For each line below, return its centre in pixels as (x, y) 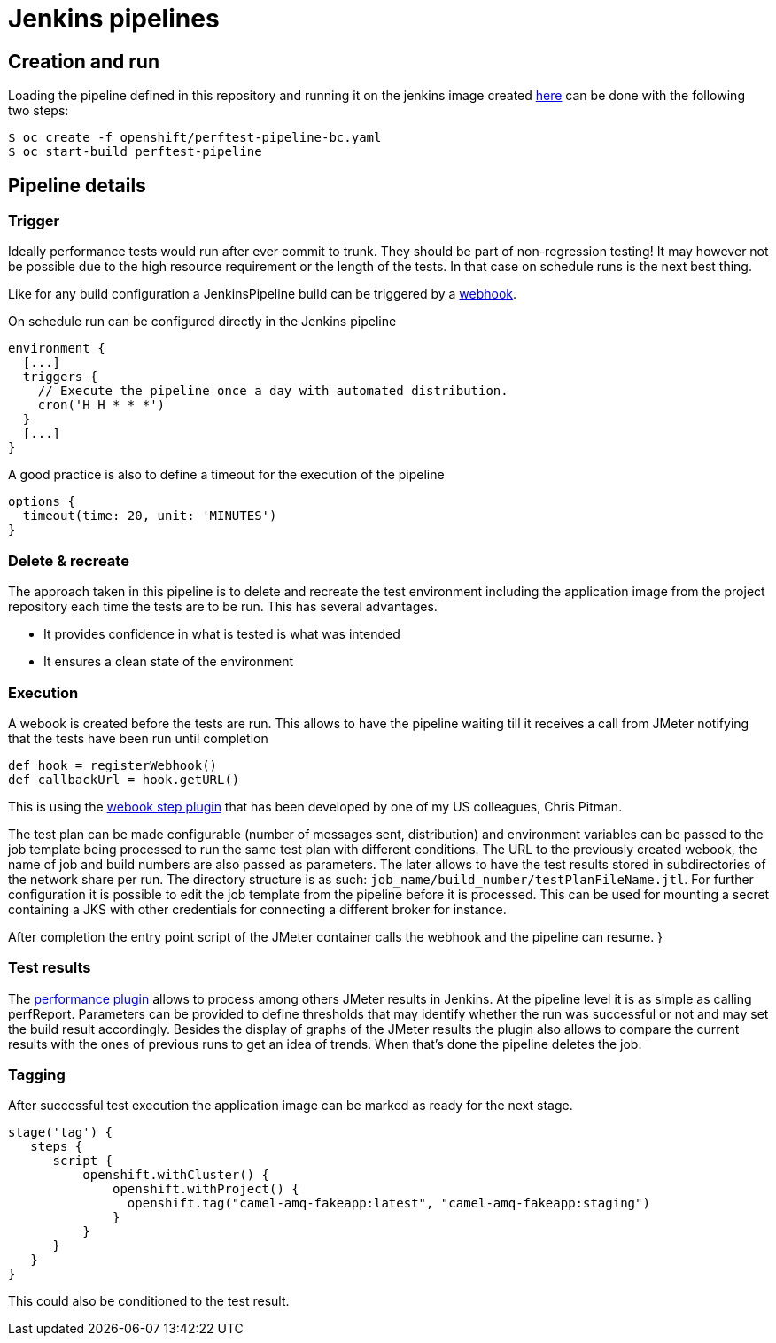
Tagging (37, 1075)
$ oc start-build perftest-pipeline (135, 152)
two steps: (39, 111)
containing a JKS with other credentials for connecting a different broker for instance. (257, 909)
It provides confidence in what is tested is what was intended (222, 634)
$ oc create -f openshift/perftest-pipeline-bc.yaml (195, 138)
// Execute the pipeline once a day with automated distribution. (273, 391)
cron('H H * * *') (101, 405)
